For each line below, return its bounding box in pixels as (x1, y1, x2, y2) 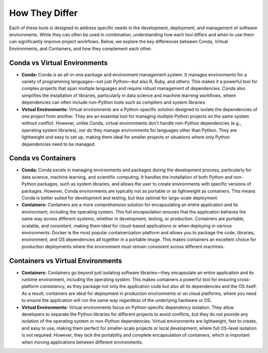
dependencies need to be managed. (21, 141, 96, 147)
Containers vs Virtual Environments (9, 256, 123, 265)
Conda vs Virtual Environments (9, 59, 108, 67)
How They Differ (9, 7, 78, 18)
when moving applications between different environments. (21, 339, 143, 345)
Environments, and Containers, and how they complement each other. (9, 45, 152, 52)
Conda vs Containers (9, 154, 76, 162)
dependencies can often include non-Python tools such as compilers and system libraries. (21, 99, 206, 105)
